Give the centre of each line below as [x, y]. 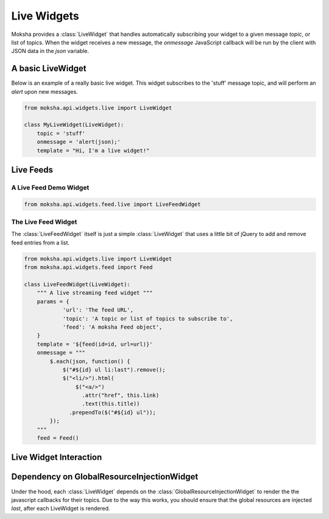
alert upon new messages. [45, 91]
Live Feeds [32, 170]
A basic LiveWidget [49, 69]
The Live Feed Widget [44, 222]
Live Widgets [45, 16]
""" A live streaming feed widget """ [95, 293]
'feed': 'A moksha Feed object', [112, 327]
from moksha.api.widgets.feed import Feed [88, 267]
